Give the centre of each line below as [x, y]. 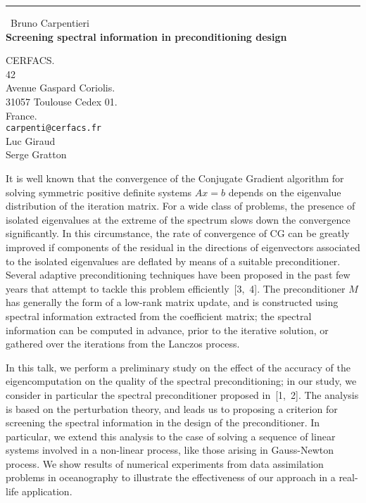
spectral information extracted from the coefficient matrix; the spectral [159, 316]
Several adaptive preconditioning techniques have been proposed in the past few [178, 275]
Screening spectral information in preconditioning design [146, 36]
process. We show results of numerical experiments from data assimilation [165, 463]
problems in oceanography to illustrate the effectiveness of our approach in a [171, 477]
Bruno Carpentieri [50, 23]
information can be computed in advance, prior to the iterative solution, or [167, 330]
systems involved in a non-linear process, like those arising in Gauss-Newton [170, 450]
